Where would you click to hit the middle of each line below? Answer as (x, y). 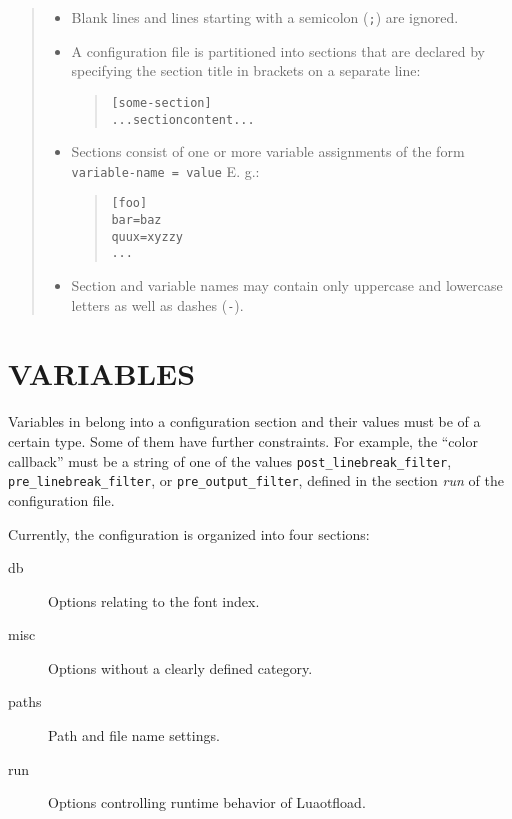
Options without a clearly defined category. (180, 667)
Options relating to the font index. (154, 600)
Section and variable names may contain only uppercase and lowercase (287, 285)
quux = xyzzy (147, 236)
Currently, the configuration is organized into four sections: (189, 533)
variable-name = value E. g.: (165, 170)
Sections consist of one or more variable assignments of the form (268, 151)
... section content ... (183, 119)
